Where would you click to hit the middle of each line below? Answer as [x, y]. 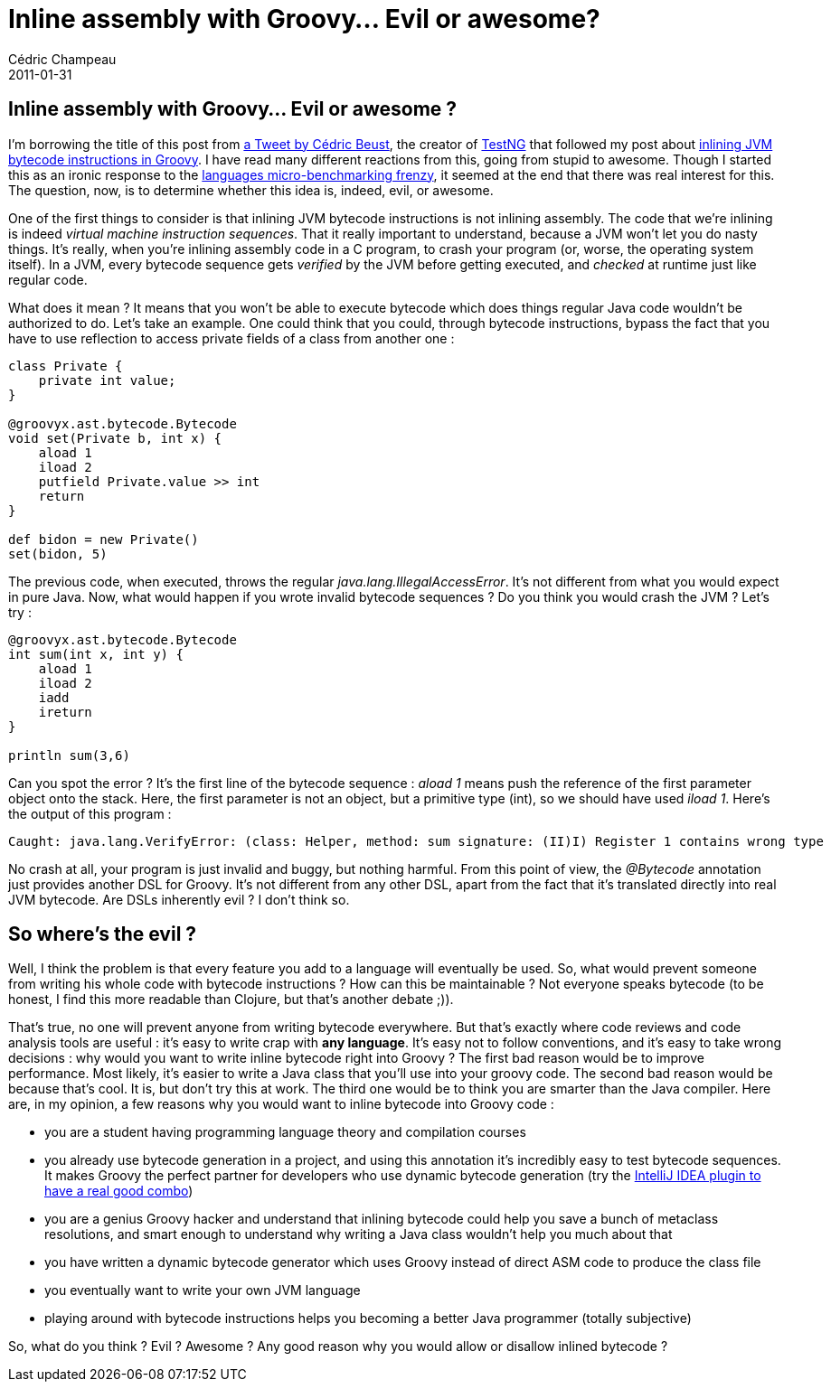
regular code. [48, 279]
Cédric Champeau [62, 59]
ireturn [65, 712]
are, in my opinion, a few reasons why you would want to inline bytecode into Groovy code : [281, 1104]
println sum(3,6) [69, 755]
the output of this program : [90, 813]
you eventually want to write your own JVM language [203, 1290]
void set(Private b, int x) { [115, 438]
